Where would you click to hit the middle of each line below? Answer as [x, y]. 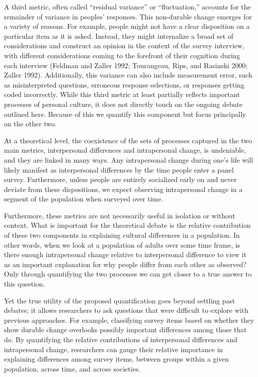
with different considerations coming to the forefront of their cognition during [122, 55]
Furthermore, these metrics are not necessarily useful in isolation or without [120, 215]
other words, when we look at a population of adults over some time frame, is [122, 244]
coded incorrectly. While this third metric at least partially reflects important [122, 94]
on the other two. [30, 124]
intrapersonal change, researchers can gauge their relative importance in [114, 349]
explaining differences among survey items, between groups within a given [117, 359]
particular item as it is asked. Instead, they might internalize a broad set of [119, 36]
